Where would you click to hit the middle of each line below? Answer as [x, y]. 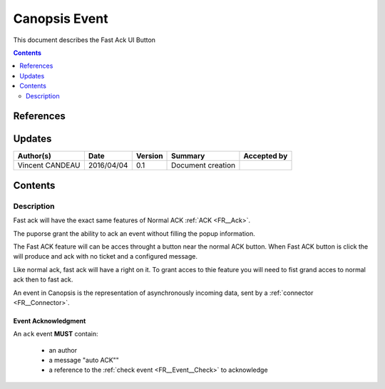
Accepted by [266, 156]
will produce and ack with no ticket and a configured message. [106, 256]
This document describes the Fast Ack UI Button [84, 40]
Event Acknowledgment [50, 321]
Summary [188, 156]
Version [149, 156]
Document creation [203, 165]
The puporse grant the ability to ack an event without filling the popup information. [134, 233]
